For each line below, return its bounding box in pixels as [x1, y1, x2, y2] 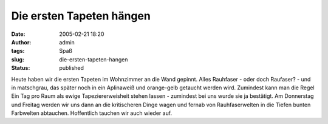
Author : [11, 38, 32, 46]
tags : [11, 47, 25, 55]
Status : [11, 64, 30, 72]
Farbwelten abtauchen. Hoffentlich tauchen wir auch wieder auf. [11, 109, 173, 117]
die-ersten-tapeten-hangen [59, 55, 128, 63]
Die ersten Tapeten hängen [11, 9, 151, 22]
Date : [11, 30, 26, 38]
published [59, 64, 84, 72]
